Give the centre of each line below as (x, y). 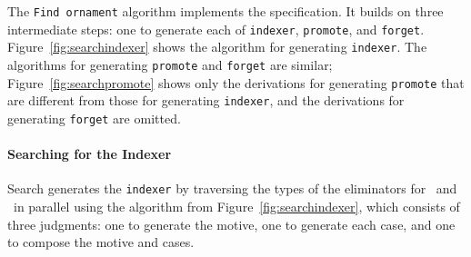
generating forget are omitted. (94, 118)
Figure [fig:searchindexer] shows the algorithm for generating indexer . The (217, 47)
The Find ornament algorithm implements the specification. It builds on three (225, 11)
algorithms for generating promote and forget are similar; (170, 64)
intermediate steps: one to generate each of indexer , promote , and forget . (216, 29)
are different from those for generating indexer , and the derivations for (206, 100)
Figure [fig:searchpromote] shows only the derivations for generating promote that (236, 82)
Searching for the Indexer (90, 154)
